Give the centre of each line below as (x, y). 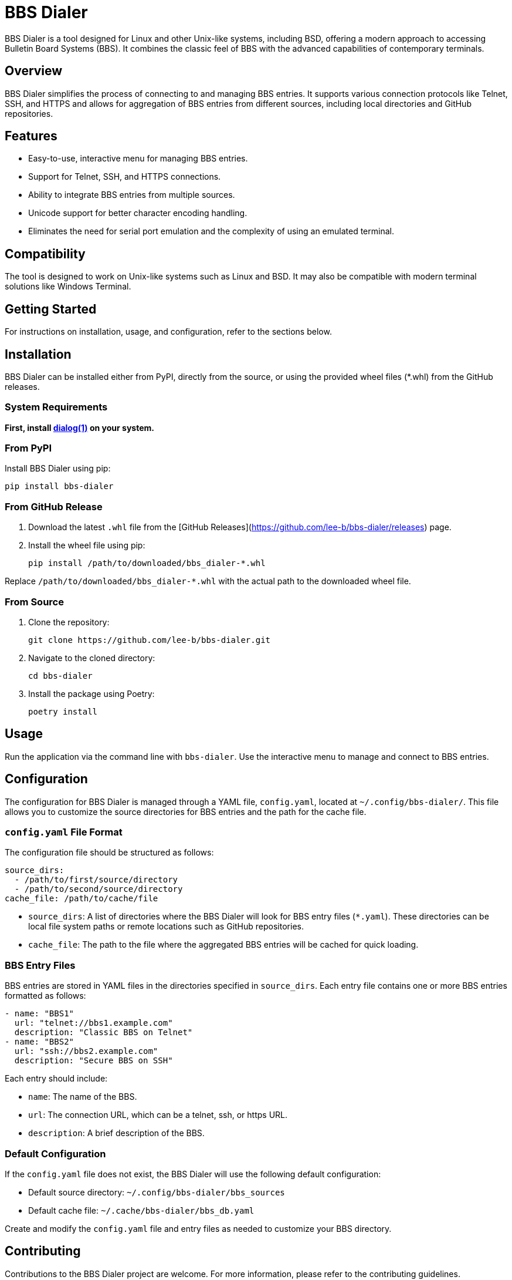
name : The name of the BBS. (83, 1097)
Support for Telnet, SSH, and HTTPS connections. (125, 177)
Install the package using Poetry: (91, 693)
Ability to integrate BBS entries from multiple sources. (132, 195)
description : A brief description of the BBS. (116, 1133)
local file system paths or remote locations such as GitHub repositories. (166, 927)
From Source (34, 602)
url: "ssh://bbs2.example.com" (86, 1051)
